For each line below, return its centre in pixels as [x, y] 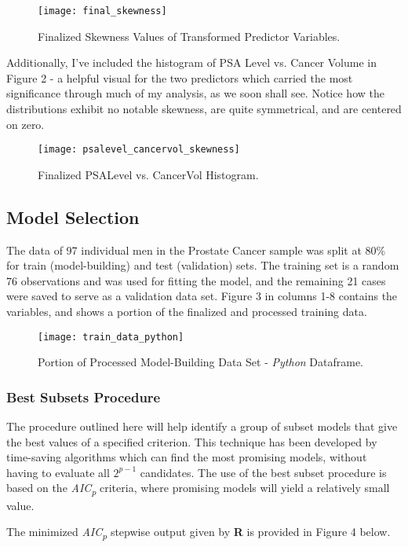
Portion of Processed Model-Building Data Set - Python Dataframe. [201, 362]
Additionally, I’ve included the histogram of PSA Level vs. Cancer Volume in [191, 62]
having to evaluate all [58, 472]
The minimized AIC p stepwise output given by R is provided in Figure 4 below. [199, 532]
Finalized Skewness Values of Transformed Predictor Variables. [189, 36]
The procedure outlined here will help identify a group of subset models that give [202, 426]
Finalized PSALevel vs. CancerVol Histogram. [148, 174]
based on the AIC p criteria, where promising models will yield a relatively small [198, 489]
